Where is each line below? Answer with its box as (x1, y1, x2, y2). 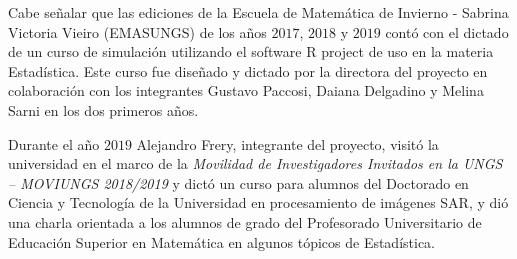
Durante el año (8, 133, 100, 154)
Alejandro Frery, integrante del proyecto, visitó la (136, 133, 439, 154)
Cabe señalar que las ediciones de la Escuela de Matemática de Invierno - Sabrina (8, 2, 509, 22)
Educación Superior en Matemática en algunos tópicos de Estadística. (8, 231, 436, 252)
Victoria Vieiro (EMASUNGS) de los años (8, 21, 267, 42)
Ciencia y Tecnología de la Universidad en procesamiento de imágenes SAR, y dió (8, 192, 509, 213)
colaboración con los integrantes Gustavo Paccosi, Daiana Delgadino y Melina (8, 80, 484, 101)
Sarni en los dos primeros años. (8, 99, 199, 120)
